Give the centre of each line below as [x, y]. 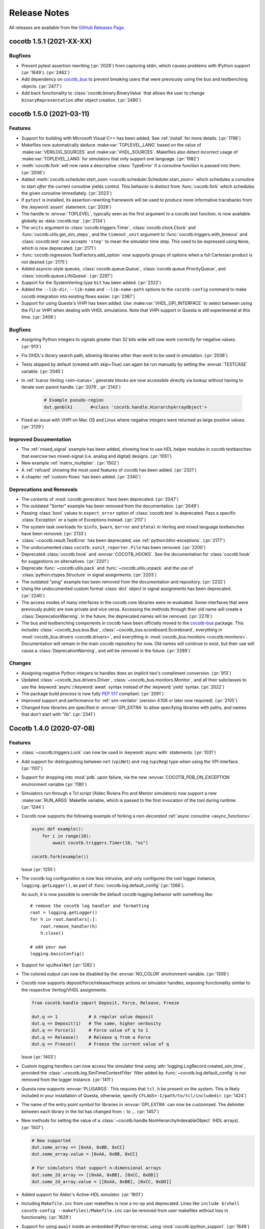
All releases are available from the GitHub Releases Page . [67, 28]
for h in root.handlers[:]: [64, 920]
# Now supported [51, 1140]
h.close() [52, 933]
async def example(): [58, 829]
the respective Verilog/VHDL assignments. [64, 990]
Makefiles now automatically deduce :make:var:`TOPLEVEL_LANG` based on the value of [111, 145]
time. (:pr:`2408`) [39, 317]
